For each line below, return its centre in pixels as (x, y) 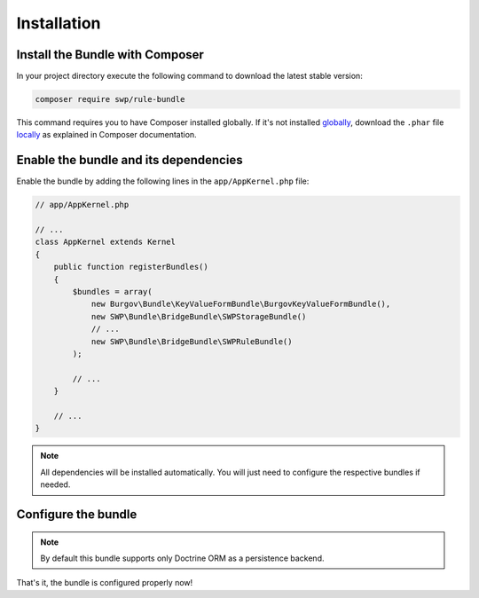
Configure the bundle (77, 514)
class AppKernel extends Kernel (106, 242)
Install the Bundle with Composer (110, 55)
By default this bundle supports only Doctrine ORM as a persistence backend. (182, 558)
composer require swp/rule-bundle (110, 99)
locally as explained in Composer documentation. (106, 135)
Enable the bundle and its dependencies (130, 160)
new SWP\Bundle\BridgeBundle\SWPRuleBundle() (192, 341)
